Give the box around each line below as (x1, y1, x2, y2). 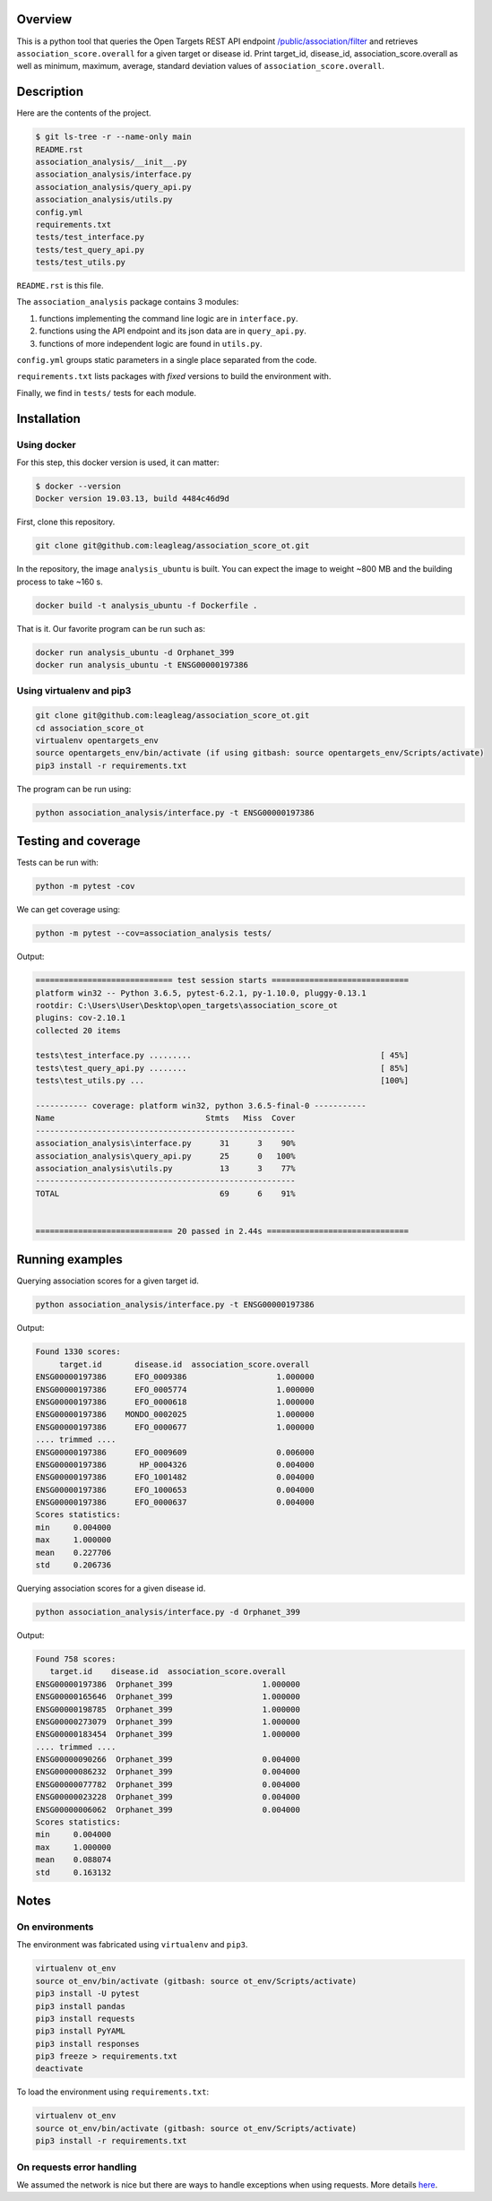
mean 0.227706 (35, 1547, 112, 1558)
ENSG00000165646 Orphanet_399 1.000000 (35, 1692, 300, 1702)
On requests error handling (16, 2161, 137, 2173)
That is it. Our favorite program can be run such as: (16, 623, 206, 634)
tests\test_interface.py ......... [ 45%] (35, 1050, 410, 1061)
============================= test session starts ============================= (35, 975, 410, 986)
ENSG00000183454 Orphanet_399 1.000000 (35, 1730, 300, 1739)
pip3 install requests (35, 2013, 135, 2024)
